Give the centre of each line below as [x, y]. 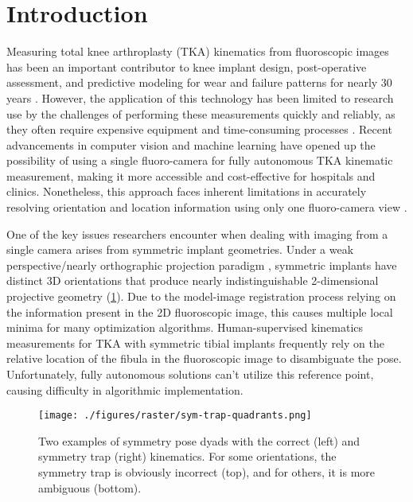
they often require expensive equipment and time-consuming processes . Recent [199, 129]
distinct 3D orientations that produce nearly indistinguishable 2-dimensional [193, 280]
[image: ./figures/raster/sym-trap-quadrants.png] [175, 416]
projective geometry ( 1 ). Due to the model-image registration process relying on [201, 296]
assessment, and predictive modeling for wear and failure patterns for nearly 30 [199, 82]
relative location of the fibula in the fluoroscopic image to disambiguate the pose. [204, 358]
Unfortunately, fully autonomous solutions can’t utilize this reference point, [190, 374]
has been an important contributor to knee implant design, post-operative [187, 66]
